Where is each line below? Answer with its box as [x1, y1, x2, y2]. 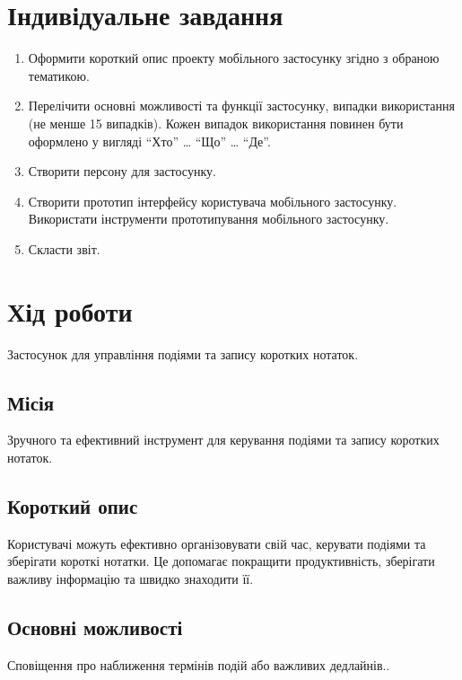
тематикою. [28, 66, 90, 84]
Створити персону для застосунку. [28, 162, 216, 181]
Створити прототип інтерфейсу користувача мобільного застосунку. [28, 191, 397, 210]
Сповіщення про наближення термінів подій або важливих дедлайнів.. [7, 655, 390, 674]
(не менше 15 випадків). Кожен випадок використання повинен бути [28, 113, 404, 132]
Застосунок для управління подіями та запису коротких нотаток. [7, 344, 359, 363]
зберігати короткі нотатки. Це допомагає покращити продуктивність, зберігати [7, 552, 435, 570]
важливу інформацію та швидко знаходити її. [7, 569, 254, 587]
